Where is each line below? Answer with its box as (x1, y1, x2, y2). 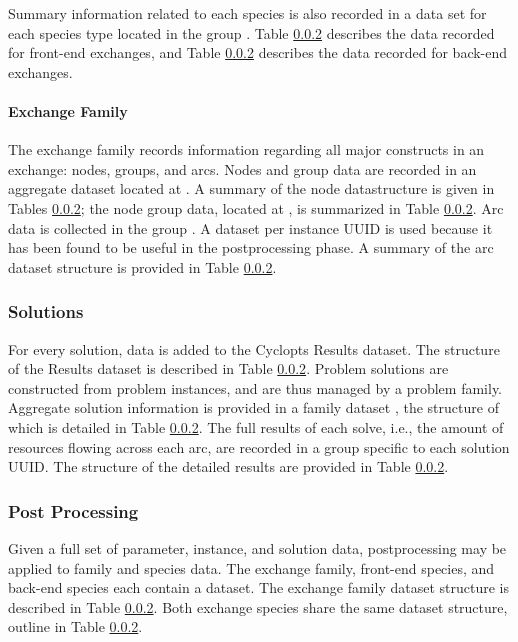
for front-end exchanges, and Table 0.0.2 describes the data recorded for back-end (8, 42, 508, 63)
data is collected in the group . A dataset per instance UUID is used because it (8, 217, 493, 238)
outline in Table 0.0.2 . (8, 616, 143, 637)
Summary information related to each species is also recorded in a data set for (8, 3, 487, 23)
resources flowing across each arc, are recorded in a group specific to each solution (8, 436, 510, 457)
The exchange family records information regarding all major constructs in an (8, 139, 485, 160)
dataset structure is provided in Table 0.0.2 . (8, 256, 277, 277)
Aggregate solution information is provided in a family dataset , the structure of (8, 397, 499, 418)
